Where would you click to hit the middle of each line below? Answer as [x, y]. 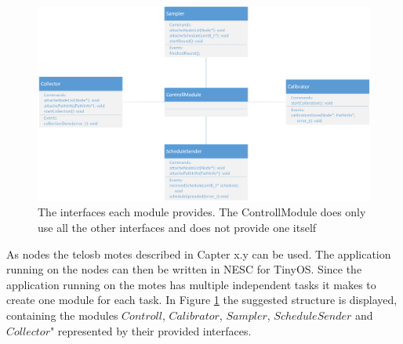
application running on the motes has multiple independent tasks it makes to [191, 284]
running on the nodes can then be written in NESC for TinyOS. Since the [184, 269]
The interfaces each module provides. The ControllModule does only [202, 212]
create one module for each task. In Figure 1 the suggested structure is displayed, [202, 300]
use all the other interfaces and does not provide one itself [177, 228]
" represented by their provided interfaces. [151, 330]
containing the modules [62, 315]
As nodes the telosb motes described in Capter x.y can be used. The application [199, 253]
